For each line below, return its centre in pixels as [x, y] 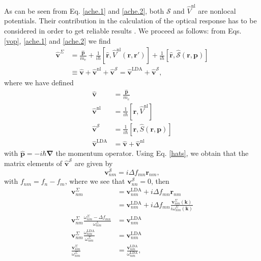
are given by [94, 163]
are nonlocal [217, 10]
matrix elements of [33, 163]
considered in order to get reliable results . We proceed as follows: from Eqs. [123, 30]
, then [160, 181]
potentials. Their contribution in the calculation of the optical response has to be [130, 21]
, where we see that [95, 181]
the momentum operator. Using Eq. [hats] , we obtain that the [152, 153]
